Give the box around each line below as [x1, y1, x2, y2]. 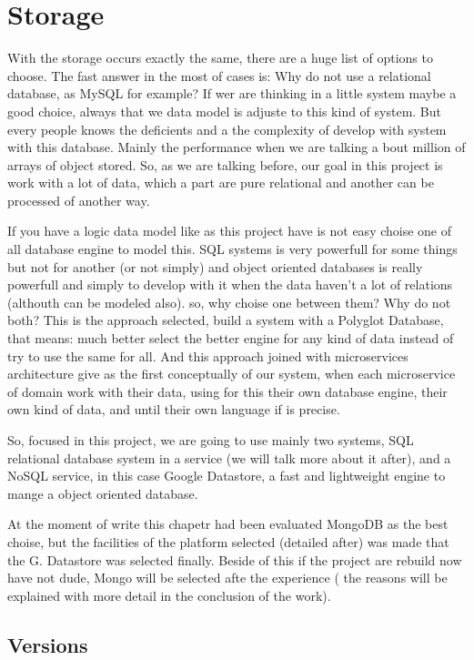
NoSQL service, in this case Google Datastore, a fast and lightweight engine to [7, 466, 446, 485]
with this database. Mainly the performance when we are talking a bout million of [7, 137, 466, 157]
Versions [7, 630, 88, 658]
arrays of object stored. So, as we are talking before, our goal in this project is [7, 155, 443, 174]
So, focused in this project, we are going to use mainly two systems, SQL [7, 431, 414, 449]
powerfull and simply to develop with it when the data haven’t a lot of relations [7, 275, 453, 294]
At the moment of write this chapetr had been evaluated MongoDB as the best [7, 514, 449, 533]
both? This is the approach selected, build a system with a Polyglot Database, [7, 310, 444, 330]
